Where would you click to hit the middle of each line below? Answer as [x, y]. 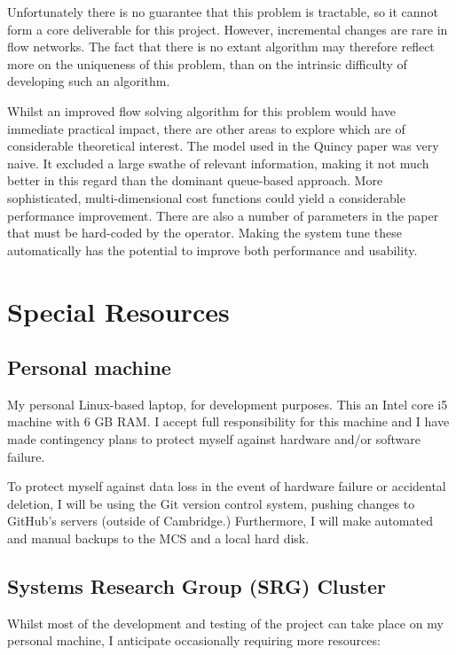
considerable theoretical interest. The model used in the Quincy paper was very [223, 146]
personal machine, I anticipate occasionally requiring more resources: [194, 640]
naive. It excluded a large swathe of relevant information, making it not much [218, 163]
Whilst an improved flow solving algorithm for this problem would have [201, 110]
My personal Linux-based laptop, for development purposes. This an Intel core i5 [228, 404]
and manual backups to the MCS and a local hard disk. [158, 538]
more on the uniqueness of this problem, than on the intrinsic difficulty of [207, 63]
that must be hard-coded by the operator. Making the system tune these [204, 233]
